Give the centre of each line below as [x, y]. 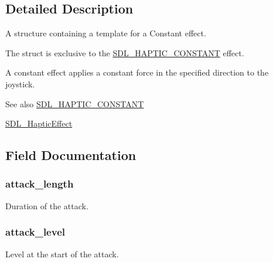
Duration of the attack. [47, 205]
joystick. [20, 84]
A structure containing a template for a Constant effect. [106, 33]
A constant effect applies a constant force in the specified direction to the [137, 72]
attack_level [35, 232]
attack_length [40, 184]
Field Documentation [71, 155]
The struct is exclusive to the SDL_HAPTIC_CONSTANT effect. [125, 52]
